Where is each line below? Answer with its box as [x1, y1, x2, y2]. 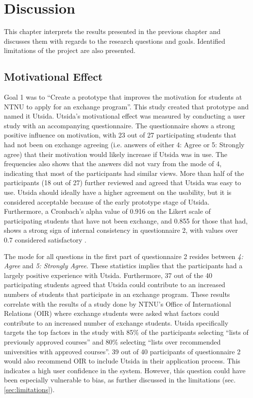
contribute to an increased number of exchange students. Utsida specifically [4, 317, 229, 328]
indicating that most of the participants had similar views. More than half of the [4, 168, 244, 178]
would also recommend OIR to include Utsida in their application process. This [4, 356, 240, 366]
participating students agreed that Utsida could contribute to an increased [4, 279, 225, 290]
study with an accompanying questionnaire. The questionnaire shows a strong [4, 120, 235, 130]
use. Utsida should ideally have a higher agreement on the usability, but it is [4, 187, 232, 197]
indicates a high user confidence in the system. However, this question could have [4, 365, 246, 375]
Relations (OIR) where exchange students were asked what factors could [4, 308, 219, 318]
